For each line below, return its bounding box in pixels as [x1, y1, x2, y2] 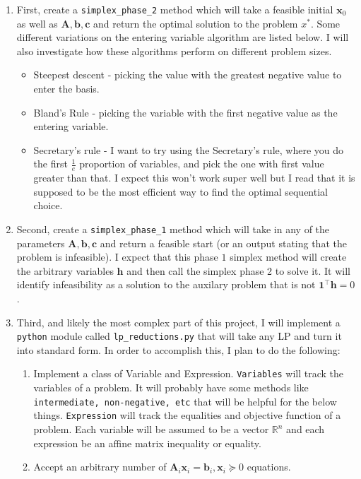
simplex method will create [230, 249, 347, 264]
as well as [16, 16, 58, 30]
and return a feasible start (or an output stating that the [100, 235, 347, 250]
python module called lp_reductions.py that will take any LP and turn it [16, 329, 342, 343]
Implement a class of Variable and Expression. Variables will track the [33, 366, 343, 381]
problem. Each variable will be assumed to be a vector [33, 422, 269, 437]
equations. [247, 459, 291, 474]
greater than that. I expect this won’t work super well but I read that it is [33, 170, 355, 185]
